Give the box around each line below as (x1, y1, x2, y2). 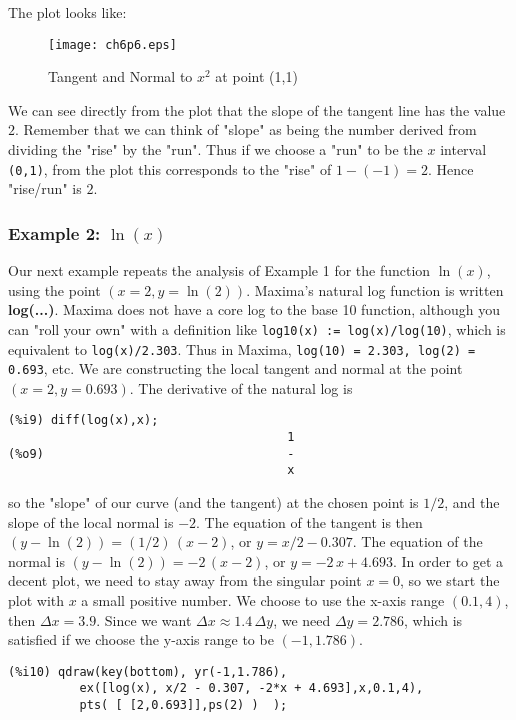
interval (440, 139, 487, 160)
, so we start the (400, 570, 500, 591)
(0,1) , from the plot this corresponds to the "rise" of (8, 158, 332, 179)
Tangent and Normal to (48, 66, 193, 87)
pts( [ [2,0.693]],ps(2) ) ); (79, 698, 288, 713)
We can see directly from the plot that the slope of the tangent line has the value (8, 99, 506, 120)
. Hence (428, 158, 474, 179)
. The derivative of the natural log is (129, 377, 353, 398)
